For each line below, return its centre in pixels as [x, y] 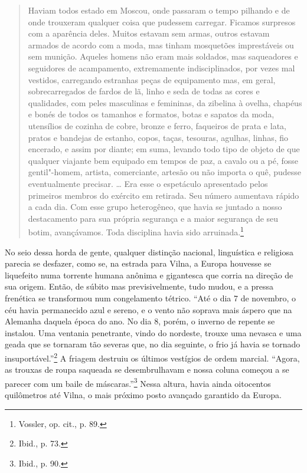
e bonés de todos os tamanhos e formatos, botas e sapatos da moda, [151, 114]
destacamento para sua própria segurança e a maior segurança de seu [153, 218]
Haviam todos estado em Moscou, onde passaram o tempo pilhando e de [159, 10]
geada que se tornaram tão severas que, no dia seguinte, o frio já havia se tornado [153, 344]
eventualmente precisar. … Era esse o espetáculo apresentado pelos [148, 183]
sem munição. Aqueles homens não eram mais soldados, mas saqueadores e [163, 56]
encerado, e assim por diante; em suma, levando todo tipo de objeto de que [164, 149]
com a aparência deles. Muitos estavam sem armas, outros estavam [149, 33]
